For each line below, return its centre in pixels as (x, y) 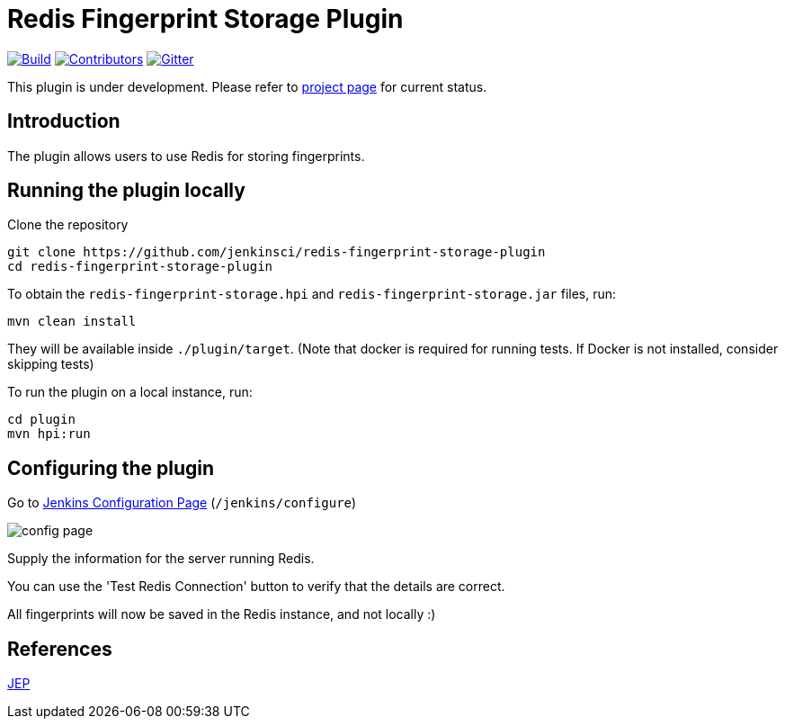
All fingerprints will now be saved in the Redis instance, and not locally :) (222, 614)
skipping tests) (51, 364)
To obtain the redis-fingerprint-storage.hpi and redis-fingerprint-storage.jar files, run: (312, 294)
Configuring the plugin (111, 468)
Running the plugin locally (126, 191)
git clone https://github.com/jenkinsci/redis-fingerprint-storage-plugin (277, 252)
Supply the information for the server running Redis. (161, 559)
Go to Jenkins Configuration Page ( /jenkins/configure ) (182, 503)
